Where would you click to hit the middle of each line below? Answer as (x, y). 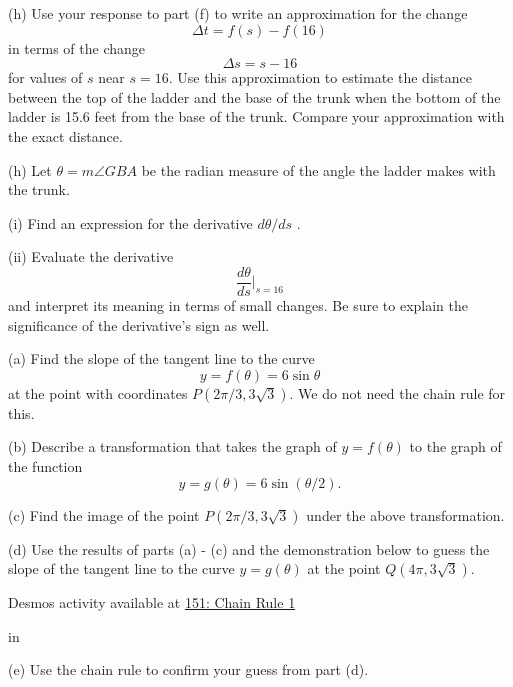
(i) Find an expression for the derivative (130, 222)
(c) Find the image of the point (104, 514)
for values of (45, 77)
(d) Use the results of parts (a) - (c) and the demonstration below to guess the (249, 548)
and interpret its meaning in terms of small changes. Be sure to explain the (238, 305)
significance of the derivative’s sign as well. (139, 324)
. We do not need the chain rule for (397, 392)
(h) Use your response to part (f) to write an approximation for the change (238, 13)
